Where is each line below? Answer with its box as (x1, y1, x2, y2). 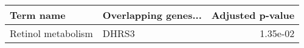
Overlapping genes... (102, 8, 202, 22)
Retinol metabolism (10, 26, 93, 40)
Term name (10, 8, 66, 22)
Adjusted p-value (211, 8, 295, 22)
